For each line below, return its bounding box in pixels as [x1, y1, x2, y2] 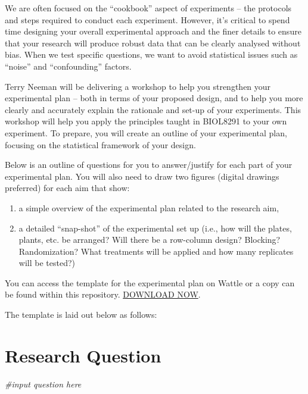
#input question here [5, 377, 82, 390]
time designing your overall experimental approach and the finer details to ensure [5, 25, 301, 37]
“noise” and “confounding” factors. [5, 60, 132, 72]
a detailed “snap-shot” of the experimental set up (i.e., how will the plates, [18, 221, 292, 234]
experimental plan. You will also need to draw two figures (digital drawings [5, 170, 279, 182]
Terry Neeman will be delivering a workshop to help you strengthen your [5, 80, 271, 92]
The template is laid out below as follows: [5, 308, 157, 321]
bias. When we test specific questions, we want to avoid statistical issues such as [5, 48, 298, 61]
